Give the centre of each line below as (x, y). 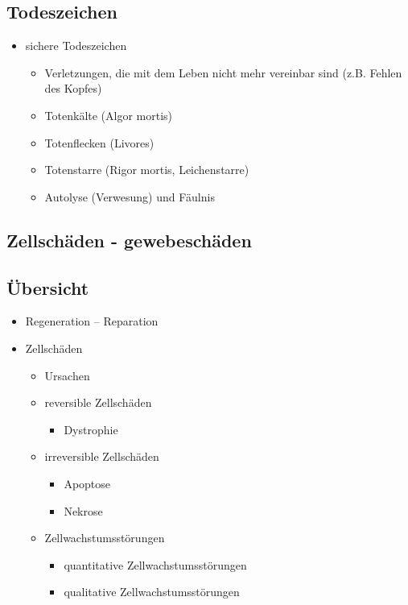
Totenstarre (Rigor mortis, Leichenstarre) (147, 170)
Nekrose (83, 510)
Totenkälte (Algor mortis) (109, 115)
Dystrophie (91, 429)
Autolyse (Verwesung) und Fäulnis (130, 196)
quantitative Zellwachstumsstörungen (155, 564)
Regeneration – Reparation (92, 321)
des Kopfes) (73, 88)
